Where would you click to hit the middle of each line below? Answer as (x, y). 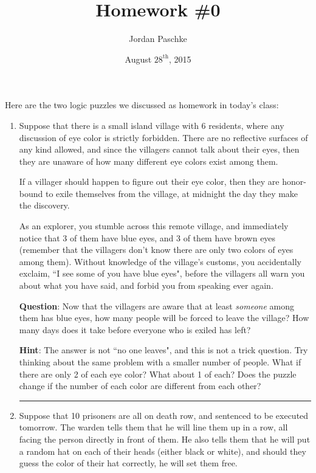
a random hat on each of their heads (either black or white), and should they (163, 451)
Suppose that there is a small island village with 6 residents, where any (152, 125)
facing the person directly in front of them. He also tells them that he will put (165, 439)
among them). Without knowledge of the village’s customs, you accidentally (160, 261)
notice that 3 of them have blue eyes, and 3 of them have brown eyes (147, 237)
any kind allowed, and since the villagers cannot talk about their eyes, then (159, 149)
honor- (294, 181)
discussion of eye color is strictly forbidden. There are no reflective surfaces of (163, 137)
